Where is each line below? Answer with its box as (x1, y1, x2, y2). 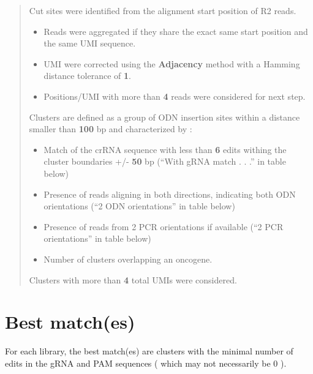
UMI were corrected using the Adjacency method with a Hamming (43, 57, 300, 70)
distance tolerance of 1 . (43, 69, 131, 82)
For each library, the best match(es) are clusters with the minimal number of (5, 345, 293, 357)
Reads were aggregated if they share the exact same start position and (43, 24, 308, 37)
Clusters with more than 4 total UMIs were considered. (29, 273, 237, 286)
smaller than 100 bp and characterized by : (29, 122, 192, 135)
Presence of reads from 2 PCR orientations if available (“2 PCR (43, 220, 284, 233)
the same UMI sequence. (43, 37, 136, 50)
